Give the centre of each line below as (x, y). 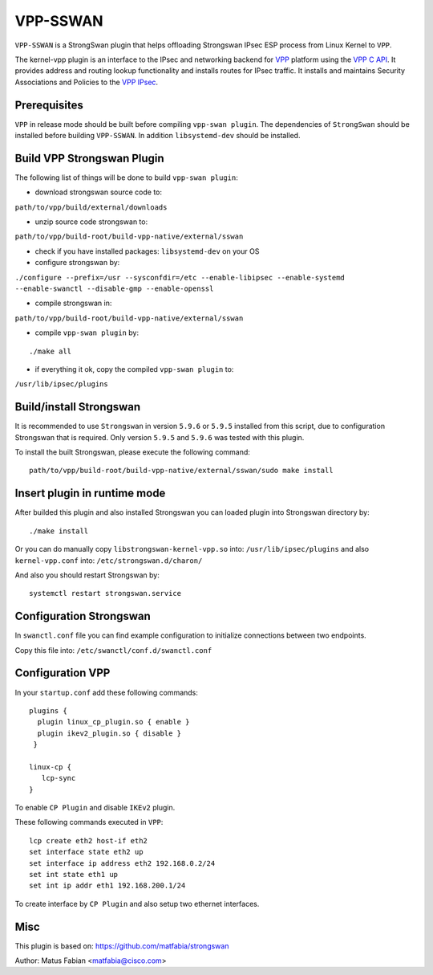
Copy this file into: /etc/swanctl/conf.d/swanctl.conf (113, 650)
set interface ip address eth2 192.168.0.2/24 (122, 863)
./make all (51, 351)
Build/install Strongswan (78, 407)
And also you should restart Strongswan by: (87, 575)
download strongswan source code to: (99, 192)
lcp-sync (59, 778)
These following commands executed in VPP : (89, 822)
